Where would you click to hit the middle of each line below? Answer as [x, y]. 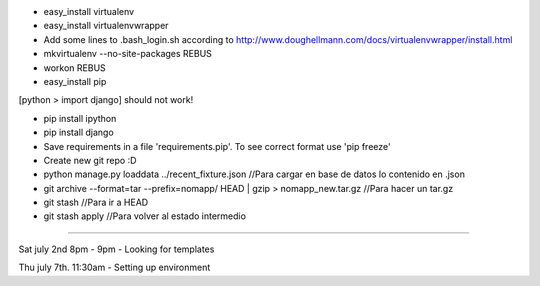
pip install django [78, 132]
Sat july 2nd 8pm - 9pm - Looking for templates [116, 249]
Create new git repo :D [90, 160]
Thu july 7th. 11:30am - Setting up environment [114, 267]
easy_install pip [75, 81]
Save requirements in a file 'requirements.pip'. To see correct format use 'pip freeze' [217, 146]
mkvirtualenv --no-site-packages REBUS [127, 54]
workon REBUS [75, 67]
